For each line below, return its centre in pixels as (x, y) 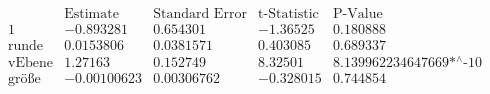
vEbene (30, 63)
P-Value (358, 14)
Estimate (91, 14)
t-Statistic (288, 14)
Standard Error (200, 14)
